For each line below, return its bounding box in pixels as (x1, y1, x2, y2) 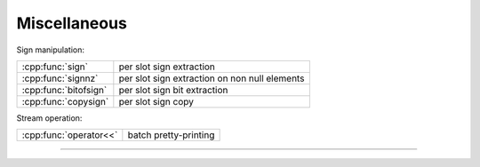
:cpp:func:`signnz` (21, 72, 99, 84)
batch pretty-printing (127, 129, 215, 141)
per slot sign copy (118, 95, 195, 107)
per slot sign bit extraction (118, 83, 228, 96)
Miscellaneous (16, 13, 128, 33)
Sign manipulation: (16, 44, 84, 55)
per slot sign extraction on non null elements (118, 72, 305, 84)
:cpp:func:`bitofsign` (21, 83, 108, 96)
